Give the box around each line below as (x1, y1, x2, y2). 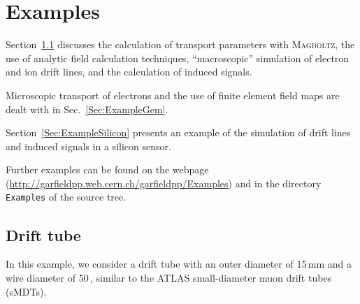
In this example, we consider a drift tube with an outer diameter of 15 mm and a (6, 256, 352, 271)
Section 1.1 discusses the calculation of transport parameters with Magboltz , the (6, 37, 355, 52)
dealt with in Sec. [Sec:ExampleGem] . (6, 101, 168, 116)
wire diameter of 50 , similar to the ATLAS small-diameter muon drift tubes (6, 270, 332, 284)
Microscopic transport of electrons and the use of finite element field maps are (6, 87, 340, 102)
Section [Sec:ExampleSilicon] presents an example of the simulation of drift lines (6, 125, 351, 140)
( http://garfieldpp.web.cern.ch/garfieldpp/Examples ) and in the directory (6, 175, 322, 190)
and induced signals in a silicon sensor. (6, 138, 171, 153)
